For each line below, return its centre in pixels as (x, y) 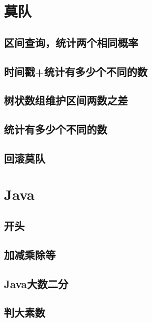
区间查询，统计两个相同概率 (71, 42)
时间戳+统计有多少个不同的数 (76, 71)
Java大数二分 (36, 283)
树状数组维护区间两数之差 (66, 100)
